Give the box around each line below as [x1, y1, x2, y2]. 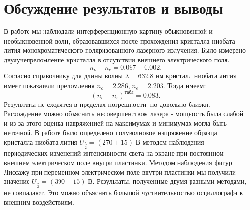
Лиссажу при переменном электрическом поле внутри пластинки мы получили [4, 166, 236, 177]
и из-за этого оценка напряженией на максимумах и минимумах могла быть [4, 118, 227, 128]
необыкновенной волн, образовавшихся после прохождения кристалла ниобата [4, 35, 235, 45]
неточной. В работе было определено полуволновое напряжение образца [4, 127, 217, 137]
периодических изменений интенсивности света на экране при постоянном [4, 148, 224, 158]
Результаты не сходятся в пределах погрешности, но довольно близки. [4, 99, 210, 109]
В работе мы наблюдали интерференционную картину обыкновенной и [4, 26, 213, 36]
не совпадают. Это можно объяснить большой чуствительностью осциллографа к [4, 187, 243, 197]
